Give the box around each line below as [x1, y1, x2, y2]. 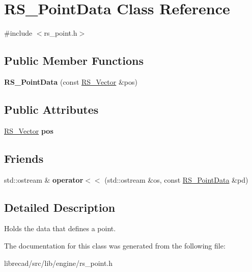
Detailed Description [4, 199, 116, 215]
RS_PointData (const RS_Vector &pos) [4, 76, 138, 87]
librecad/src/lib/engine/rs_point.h [4, 257, 113, 268]
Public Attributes [4, 101, 99, 117]
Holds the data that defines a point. [4, 223, 116, 234]
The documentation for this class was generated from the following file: [4, 240, 226, 251]
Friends [4, 150, 44, 166]
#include [4, 28, 33, 38]
